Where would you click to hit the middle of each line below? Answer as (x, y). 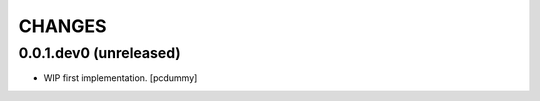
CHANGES (62, 26)
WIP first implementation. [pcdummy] (120, 78)
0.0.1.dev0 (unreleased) (99, 53)
